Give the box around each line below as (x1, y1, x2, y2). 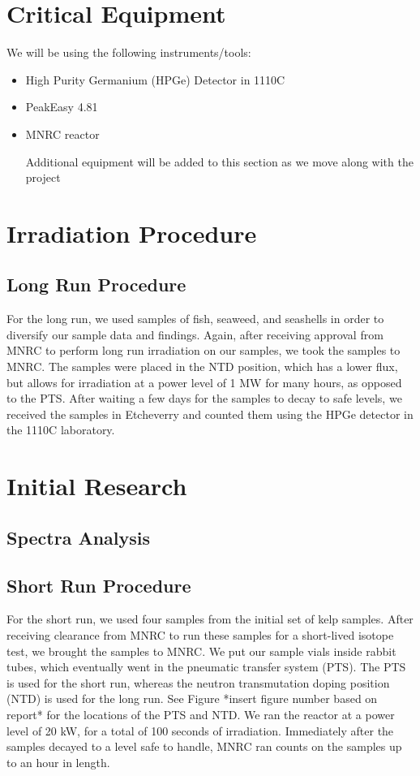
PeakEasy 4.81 (25, 98, 98, 115)
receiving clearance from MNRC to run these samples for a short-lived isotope (6, 626, 394, 643)
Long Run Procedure (6, 272, 186, 297)
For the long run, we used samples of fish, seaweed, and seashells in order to (6, 310, 384, 327)
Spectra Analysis (6, 524, 151, 550)
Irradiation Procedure (6, 216, 257, 249)
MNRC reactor (25, 125, 100, 142)
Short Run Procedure (6, 572, 191, 597)
